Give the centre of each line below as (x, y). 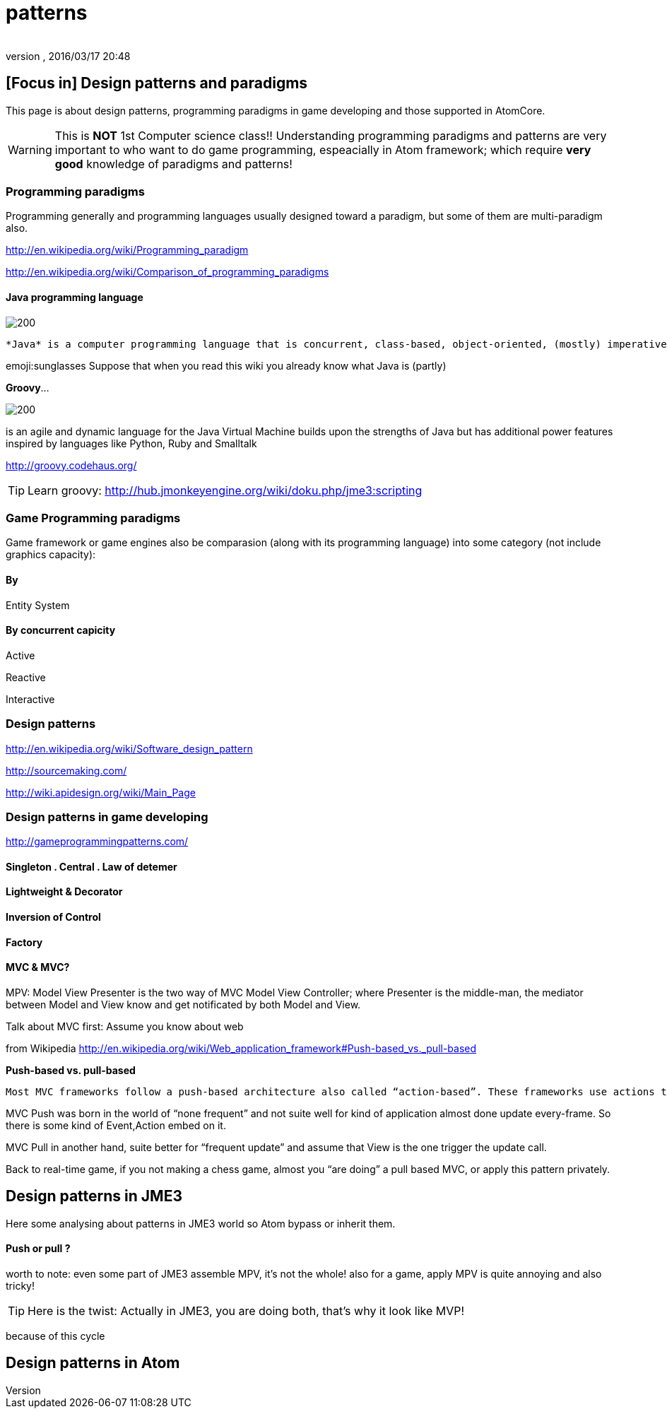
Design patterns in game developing (107, 817)
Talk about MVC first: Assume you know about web (125, 1026)
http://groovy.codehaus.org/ (71, 465)
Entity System (38, 605)
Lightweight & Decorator (64, 892)
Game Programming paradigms (93, 518)
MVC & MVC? (38, 967)
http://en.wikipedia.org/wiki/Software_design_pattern (129, 748)
